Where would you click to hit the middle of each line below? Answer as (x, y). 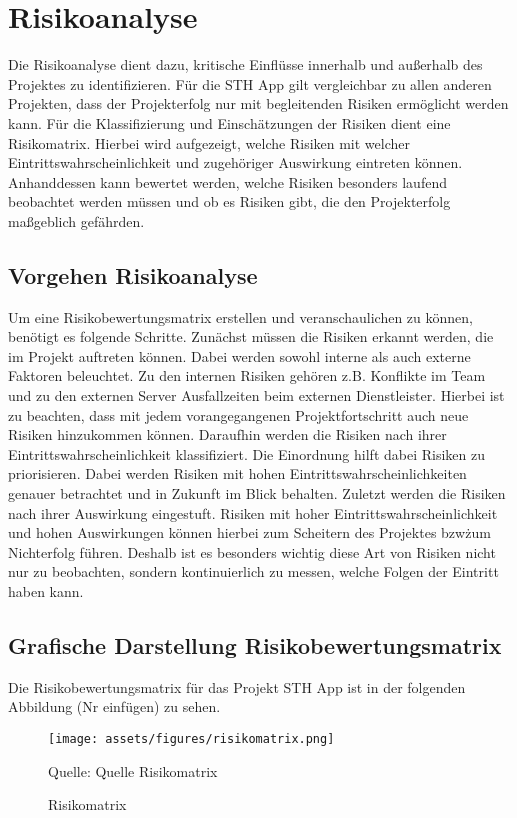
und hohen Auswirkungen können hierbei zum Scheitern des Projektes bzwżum (249, 532)
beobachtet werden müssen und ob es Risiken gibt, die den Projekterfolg (229, 201)
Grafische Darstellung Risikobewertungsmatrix (255, 644)
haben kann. (46, 590)
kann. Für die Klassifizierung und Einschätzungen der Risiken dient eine (229, 122)
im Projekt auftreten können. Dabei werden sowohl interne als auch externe (239, 355)
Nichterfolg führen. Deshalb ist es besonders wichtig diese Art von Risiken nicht (252, 551)
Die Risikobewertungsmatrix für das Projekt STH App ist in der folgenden (237, 686)
